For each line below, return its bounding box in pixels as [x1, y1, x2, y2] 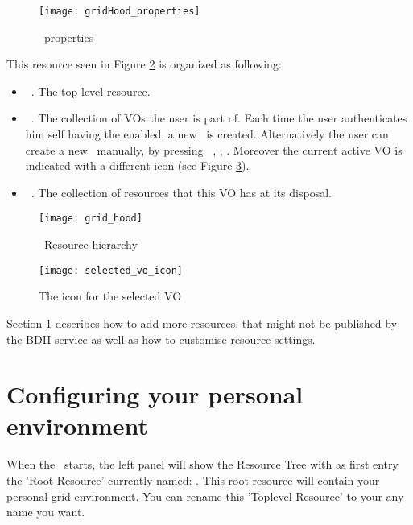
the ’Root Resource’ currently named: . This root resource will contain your [6, 472, 380, 488]
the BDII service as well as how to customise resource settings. [6, 330, 316, 347]
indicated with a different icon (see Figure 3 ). [25, 157, 250, 174]
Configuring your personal [6, 378, 304, 411]
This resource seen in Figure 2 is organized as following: [6, 56, 282, 72]
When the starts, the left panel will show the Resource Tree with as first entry [6, 456, 399, 473]
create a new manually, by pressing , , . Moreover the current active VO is [25, 141, 403, 158]
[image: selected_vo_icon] [39, 264, 183, 276]
